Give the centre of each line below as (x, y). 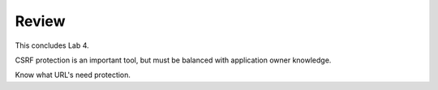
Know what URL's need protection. (73, 75)
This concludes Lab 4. (52, 45)
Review (40, 21)
